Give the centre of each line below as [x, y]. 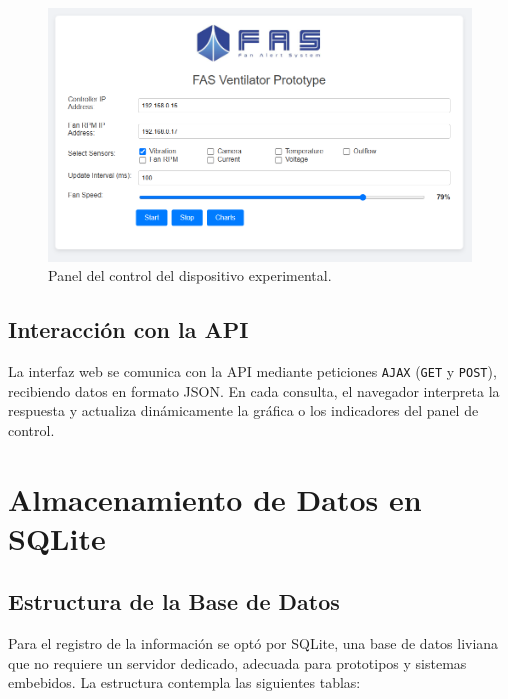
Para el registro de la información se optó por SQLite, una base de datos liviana [253, 643]
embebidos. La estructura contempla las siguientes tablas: [184, 682]
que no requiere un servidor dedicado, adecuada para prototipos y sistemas [237, 662]
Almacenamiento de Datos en [215, 498]
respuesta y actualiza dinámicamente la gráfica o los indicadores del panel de [243, 410]
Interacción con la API [128, 329]
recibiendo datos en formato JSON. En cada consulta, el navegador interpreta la [254, 390]
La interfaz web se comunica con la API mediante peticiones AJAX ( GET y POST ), [252, 371]
